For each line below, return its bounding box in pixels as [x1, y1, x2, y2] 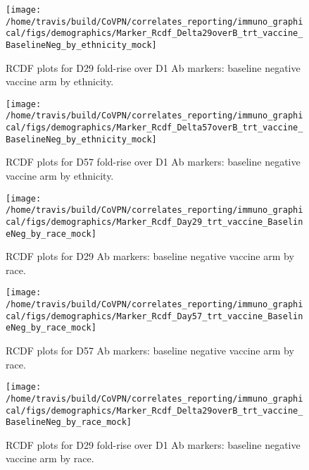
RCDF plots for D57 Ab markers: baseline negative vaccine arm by [6, 343, 294, 358]
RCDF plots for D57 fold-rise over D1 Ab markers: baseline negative [6, 154, 301, 169]
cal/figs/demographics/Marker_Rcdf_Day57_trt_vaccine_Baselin [6, 311, 303, 321]
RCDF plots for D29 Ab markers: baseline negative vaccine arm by [6, 249, 294, 264]
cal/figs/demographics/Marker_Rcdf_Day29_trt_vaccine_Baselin [6, 216, 303, 227]
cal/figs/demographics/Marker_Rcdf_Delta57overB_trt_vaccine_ [6, 123, 303, 133]
